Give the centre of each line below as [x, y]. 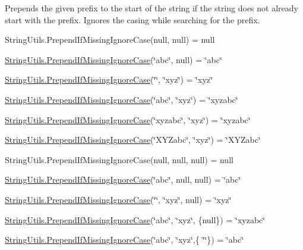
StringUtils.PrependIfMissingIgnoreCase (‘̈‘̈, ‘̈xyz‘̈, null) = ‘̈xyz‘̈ [118, 199]
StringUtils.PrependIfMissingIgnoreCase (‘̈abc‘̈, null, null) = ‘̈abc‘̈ [123, 179]
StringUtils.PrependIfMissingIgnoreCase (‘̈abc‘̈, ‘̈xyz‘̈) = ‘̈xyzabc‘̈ [121, 99]
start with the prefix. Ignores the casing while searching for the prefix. [132, 19]
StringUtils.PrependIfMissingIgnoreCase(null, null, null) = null [119, 159]
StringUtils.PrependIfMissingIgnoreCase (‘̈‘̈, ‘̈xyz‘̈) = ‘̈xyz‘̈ [109, 79]
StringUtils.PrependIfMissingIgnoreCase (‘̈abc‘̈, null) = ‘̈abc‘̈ [113, 59]
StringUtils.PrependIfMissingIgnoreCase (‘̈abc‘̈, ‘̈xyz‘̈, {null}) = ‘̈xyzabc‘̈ [135, 219]
